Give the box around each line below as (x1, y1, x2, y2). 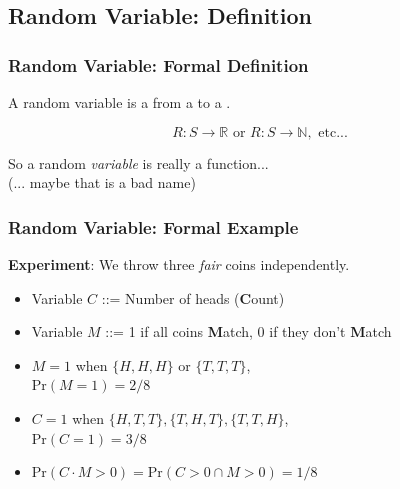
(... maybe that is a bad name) (8, 172, 196, 193)
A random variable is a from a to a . (8, 92, 231, 112)
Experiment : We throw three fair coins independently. (8, 254, 350, 274)
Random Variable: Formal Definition (8, 52, 309, 77)
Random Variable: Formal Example (8, 214, 299, 239)
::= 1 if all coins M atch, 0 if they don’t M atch (105, 321, 392, 342)
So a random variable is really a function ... (8, 152, 269, 173)
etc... (318, 125, 348, 140)
